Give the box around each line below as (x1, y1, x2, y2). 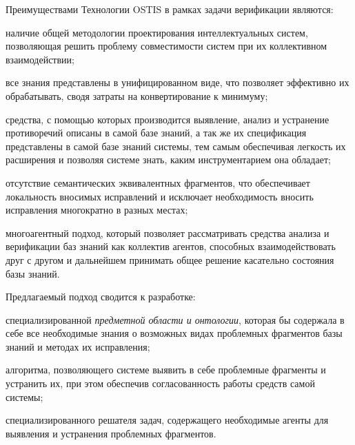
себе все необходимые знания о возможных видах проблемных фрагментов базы (6, 326, 343, 340)
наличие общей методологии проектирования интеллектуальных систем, (6, 25, 308, 39)
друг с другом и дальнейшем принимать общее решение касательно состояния (6, 252, 334, 267)
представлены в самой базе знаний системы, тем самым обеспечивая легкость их (6, 138, 346, 153)
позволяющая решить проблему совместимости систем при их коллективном (6, 39, 327, 53)
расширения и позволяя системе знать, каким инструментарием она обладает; (6, 152, 331, 167)
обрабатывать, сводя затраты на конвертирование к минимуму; (6, 88, 268, 103)
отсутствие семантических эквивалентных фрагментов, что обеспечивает (6, 175, 310, 189)
